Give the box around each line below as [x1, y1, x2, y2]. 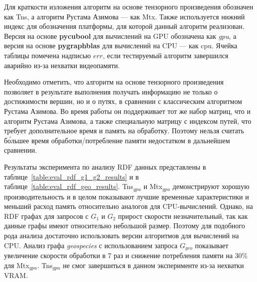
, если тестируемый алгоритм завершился [102, 50, 229, 60]
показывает [195, 240, 229, 250]
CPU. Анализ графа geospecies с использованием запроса [4, 240, 178, 250]
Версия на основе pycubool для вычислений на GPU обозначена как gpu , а [4, 30, 237, 41]
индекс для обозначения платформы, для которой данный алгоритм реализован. [4, 21, 245, 31]
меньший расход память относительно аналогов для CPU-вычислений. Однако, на [4, 201, 253, 211]
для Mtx [4, 260, 29, 270]
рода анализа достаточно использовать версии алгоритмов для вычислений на [4, 230, 239, 240]
